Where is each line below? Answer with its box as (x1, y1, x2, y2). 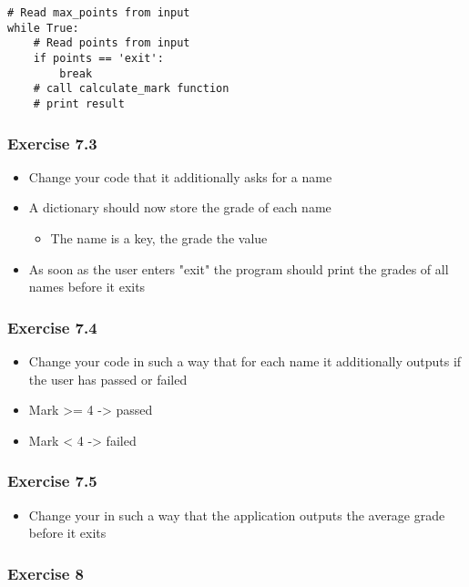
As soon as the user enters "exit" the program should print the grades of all (28, 259, 449, 278)
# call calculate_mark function (33, 82, 229, 96)
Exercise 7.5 (7, 469, 97, 492)
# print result (33, 97, 125, 110)
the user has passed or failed (28, 369, 188, 388)
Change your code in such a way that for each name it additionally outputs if (28, 352, 462, 370)
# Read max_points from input (7, 6, 190, 19)
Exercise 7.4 (7, 315, 97, 338)
